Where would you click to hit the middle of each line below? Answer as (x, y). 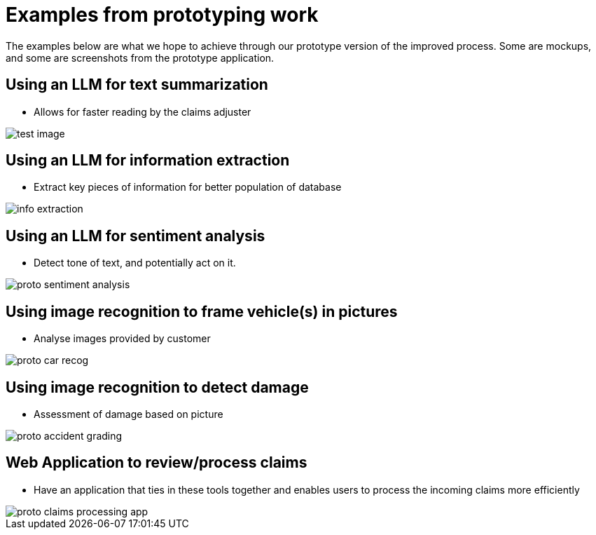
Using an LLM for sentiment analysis (136, 236)
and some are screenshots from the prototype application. (140, 57)
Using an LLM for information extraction (148, 161)
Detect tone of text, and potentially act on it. (135, 263)
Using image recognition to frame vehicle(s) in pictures (202, 311)
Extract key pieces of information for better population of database (188, 187)
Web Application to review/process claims (157, 463)
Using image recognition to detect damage (157, 387)
